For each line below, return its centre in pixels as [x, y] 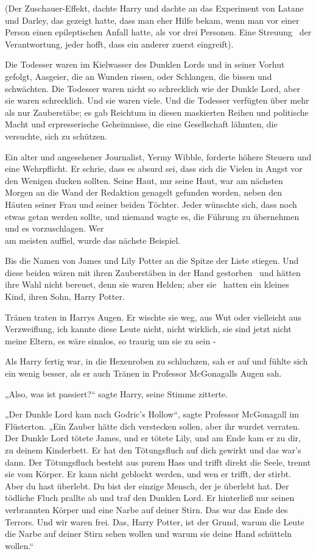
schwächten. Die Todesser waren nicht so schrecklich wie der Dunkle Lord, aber [153, 88]
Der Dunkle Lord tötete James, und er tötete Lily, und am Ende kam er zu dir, [153, 438]
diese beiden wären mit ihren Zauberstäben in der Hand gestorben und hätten [153, 272]
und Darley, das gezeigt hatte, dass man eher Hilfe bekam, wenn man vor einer [152, 20]
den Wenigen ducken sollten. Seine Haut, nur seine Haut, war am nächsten [144, 180]
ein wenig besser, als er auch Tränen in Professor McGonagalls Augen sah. [143, 373]
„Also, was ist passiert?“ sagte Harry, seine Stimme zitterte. [117, 393]
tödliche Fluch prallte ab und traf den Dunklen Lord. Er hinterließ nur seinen [150, 498]
